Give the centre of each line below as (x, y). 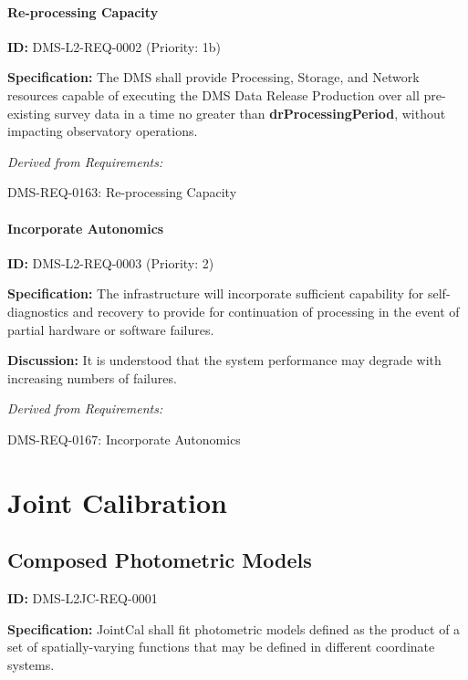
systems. (31, 664)
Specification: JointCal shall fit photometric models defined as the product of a (234, 628)
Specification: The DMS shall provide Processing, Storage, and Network (213, 77)
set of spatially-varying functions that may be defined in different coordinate (221, 647)
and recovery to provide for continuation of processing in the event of (266, 311)
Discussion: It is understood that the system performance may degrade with (224, 360)
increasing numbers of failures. (92, 377)
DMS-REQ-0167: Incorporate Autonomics (124, 439)
